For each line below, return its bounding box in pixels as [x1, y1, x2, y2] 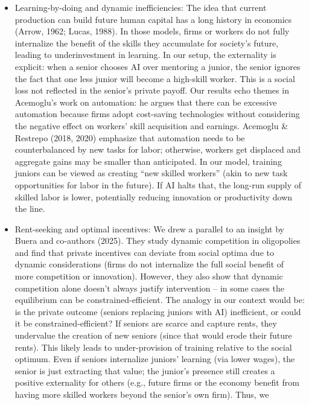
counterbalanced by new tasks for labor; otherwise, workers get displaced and [14, 143, 301, 156]
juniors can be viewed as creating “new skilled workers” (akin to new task [14, 167, 288, 179]
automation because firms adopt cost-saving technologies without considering [14, 107, 300, 120]
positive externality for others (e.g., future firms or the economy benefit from [14, 376, 299, 389]
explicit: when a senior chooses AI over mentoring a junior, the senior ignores [14, 60, 301, 72]
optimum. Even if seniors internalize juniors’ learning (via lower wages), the [14, 352, 295, 365]
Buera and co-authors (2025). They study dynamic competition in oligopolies [14, 234, 301, 247]
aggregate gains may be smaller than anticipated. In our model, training [14, 155, 282, 167]
